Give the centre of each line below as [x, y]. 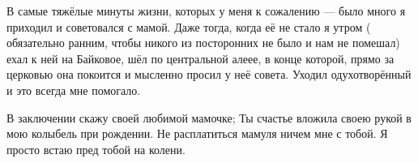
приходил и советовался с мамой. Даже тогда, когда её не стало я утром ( [189, 26]
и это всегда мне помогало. [74, 90]
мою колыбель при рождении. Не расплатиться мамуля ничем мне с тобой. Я [197, 133]
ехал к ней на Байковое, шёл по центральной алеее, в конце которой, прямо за [200, 58]
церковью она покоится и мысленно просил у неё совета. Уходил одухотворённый [209, 74]
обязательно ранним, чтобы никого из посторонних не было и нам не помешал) [203, 43]
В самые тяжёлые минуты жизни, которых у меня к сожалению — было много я [206, 11]
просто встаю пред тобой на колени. [96, 149]
